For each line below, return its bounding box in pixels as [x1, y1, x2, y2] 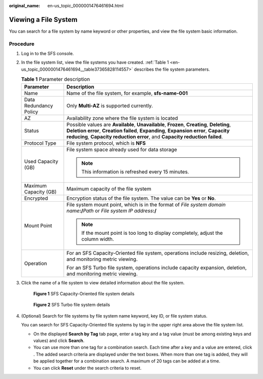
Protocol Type [24, 139, 56, 146]
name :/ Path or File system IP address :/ [66, 207, 157, 214]
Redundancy [24, 102, 53, 109]
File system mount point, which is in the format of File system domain [66, 201, 226, 208]
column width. [81, 235, 114, 242]
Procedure [9, 40, 35, 47]
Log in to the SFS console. [21, 51, 74, 57]
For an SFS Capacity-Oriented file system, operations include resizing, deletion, [66, 249, 249, 256]
